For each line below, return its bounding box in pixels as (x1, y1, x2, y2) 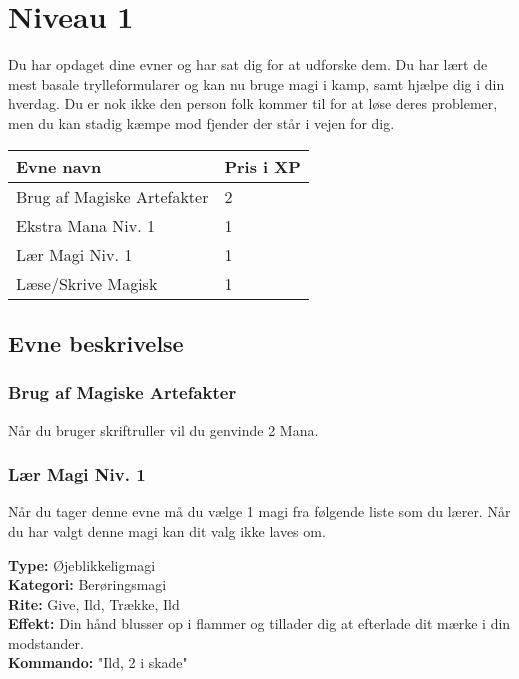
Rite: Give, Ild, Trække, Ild (8, 593, 180, 614)
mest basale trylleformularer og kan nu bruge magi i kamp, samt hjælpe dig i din (8, 73, 505, 94)
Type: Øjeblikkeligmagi (8, 554, 156, 575)
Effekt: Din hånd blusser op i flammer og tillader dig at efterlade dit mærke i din (8, 613, 511, 634)
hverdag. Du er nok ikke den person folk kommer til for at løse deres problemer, (8, 93, 498, 114)
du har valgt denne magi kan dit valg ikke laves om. (8, 520, 326, 541)
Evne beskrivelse (8, 327, 184, 358)
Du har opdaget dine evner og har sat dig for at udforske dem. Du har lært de (8, 54, 488, 75)
